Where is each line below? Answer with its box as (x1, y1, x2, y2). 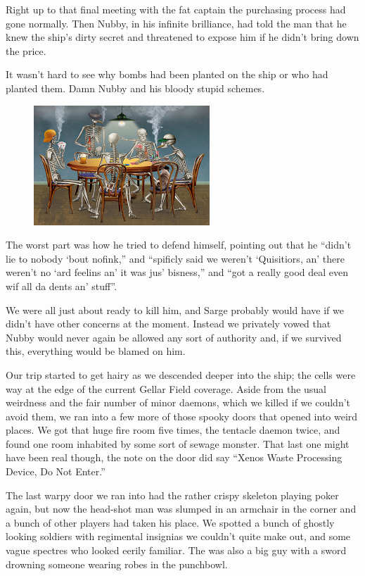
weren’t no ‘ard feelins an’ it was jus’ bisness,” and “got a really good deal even (6, 265, 349, 280)
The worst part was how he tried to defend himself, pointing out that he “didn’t (6, 237, 352, 252)
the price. (6, 43, 46, 58)
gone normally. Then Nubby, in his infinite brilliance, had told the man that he (6, 15, 347, 30)
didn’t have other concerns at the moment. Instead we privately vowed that (6, 316, 331, 331)
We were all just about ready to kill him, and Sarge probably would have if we (6, 302, 344, 317)
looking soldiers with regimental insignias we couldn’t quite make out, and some (6, 529, 351, 544)
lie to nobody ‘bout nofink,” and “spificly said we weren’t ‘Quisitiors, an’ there (6, 251, 345, 265)
